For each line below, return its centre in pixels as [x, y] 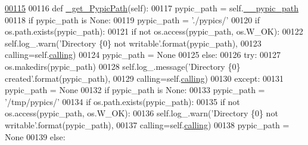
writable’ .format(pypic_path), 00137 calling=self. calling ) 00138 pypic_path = [147, 124]
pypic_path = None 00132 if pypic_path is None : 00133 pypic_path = [135, 90]
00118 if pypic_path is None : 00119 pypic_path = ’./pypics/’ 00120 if [133, 19]
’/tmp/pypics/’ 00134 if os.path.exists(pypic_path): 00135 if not [122, 101]
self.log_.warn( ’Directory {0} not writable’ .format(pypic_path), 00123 [133, 43]
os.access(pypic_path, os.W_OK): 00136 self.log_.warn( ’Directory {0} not [141, 113]
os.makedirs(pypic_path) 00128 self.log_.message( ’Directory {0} [123, 66]
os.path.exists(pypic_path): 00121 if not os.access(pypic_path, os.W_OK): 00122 [154, 31]
